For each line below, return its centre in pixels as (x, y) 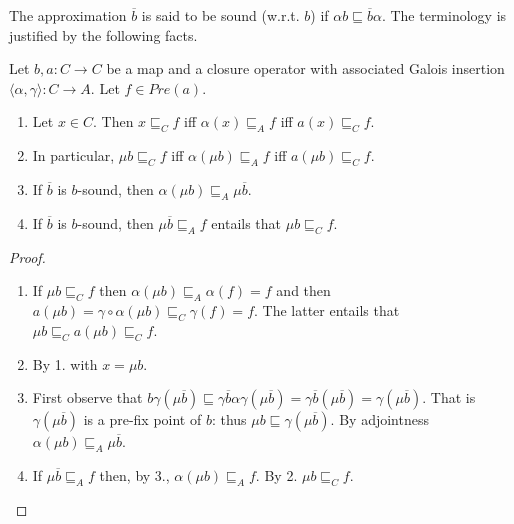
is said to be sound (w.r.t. (220, 15)
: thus (229, 419)
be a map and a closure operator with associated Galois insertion (305, 68)
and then (303, 290)
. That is (449, 397)
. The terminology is (444, 15)
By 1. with (65, 363)
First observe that (87, 397)
